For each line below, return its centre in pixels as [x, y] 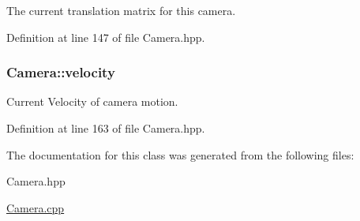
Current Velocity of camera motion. [92, 101]
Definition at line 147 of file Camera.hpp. [106, 37]
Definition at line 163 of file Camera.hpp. [106, 128]
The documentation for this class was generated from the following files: [180, 154]
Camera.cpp [36, 207]
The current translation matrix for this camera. [121, 10]
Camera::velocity [61, 72]
